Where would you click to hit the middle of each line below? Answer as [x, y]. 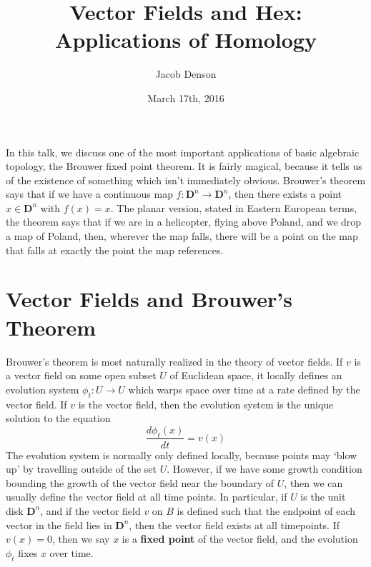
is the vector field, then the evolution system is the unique [206, 404]
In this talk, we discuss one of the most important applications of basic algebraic [183, 152]
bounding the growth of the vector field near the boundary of [140, 482]
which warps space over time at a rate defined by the [244, 389]
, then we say [81, 539]
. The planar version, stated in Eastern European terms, [234, 207]
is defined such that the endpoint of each [266, 510]
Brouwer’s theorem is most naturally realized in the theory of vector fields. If [174, 361]
